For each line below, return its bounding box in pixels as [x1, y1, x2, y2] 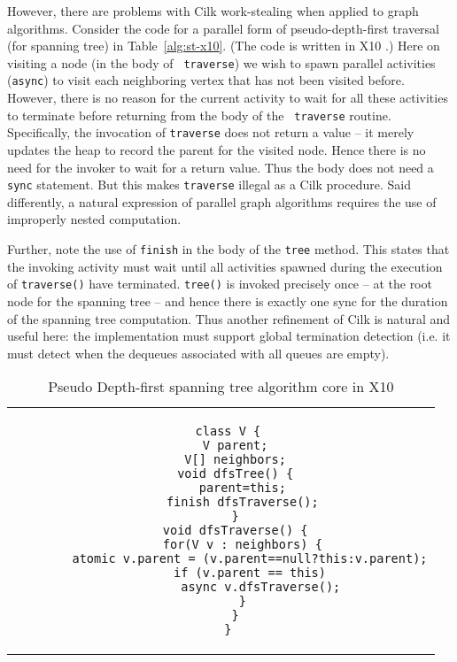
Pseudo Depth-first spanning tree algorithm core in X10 [48, 376, 394, 397]
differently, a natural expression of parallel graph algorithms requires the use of [7, 192, 437, 211]
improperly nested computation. [7, 210, 182, 228]
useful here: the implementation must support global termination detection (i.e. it [7, 327, 451, 345]
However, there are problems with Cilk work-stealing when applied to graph [7, 2, 419, 19]
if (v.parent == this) [174, 566, 326, 581]
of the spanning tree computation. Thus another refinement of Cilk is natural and [7, 309, 451, 327]
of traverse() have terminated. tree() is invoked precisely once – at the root [7, 274, 432, 293]
